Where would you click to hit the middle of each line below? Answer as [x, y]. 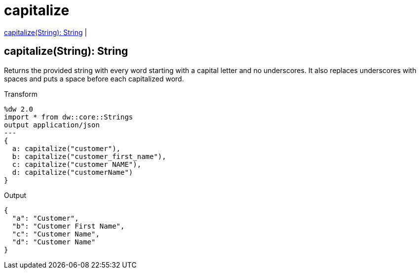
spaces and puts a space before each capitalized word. [94, 78]
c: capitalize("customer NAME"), [77, 164]
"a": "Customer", [45, 218]
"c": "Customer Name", [56, 234]
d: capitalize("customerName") [73, 172]
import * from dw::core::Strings [69, 117]
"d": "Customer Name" [54, 242]
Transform [21, 94]
